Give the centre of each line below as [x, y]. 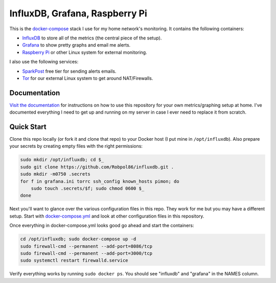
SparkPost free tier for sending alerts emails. [69, 71]
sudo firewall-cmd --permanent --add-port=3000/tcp [86, 253]
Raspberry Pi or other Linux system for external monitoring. [85, 52]
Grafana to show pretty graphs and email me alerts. [76, 45]
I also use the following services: [44, 62]
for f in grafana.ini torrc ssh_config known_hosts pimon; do [100, 181]
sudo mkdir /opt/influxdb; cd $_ [62, 160]
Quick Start [28, 127]
